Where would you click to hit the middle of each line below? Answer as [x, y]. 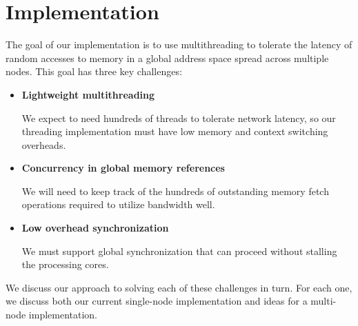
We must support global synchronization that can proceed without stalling [179, 251]
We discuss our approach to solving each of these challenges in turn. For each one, [179, 287]
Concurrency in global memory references [123, 168]
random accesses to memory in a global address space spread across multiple [167, 58]
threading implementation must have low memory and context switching [175, 131]
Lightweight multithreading [88, 94]
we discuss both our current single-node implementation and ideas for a [157, 301]
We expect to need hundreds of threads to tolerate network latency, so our [179, 118]
